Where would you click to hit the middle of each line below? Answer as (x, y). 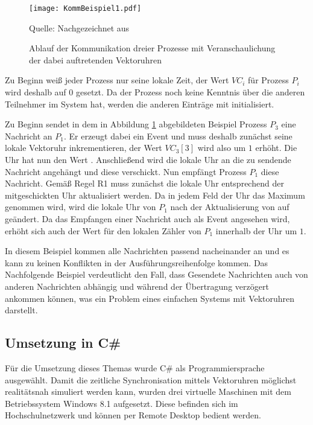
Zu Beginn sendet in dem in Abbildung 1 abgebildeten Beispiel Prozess (136, 124)
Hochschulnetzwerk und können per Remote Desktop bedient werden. (133, 415)
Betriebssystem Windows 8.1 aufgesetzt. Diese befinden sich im (122, 403)
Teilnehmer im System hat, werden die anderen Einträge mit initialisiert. (140, 104)
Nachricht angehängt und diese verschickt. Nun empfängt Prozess (126, 171)
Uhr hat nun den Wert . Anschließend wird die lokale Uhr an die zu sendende (148, 159)
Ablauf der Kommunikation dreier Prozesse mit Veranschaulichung (152, 48)
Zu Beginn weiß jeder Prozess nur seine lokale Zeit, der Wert (117, 80)
